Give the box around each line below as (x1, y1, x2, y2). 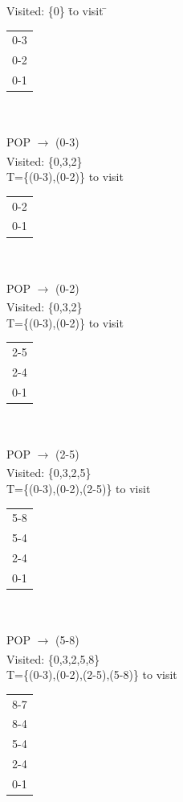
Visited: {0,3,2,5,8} (6, 650, 100, 667)
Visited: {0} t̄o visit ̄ (6, 2, 108, 19)
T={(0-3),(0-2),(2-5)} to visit (6, 480, 151, 497)
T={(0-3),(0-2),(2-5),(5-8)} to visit (6, 666, 177, 683)
